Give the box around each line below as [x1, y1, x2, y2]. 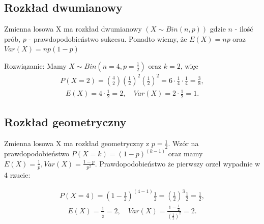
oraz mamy [168, 148, 203, 159]
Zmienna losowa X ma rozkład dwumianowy [4, 23, 142, 34]
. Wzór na [168, 138, 199, 149]
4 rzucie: [4, 170, 31, 180]
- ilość [234, 23, 253, 34]
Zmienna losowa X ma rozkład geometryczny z [4, 138, 150, 149]
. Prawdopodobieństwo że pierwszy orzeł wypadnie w [95, 158, 260, 169]
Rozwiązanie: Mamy [4, 60, 67, 71]
